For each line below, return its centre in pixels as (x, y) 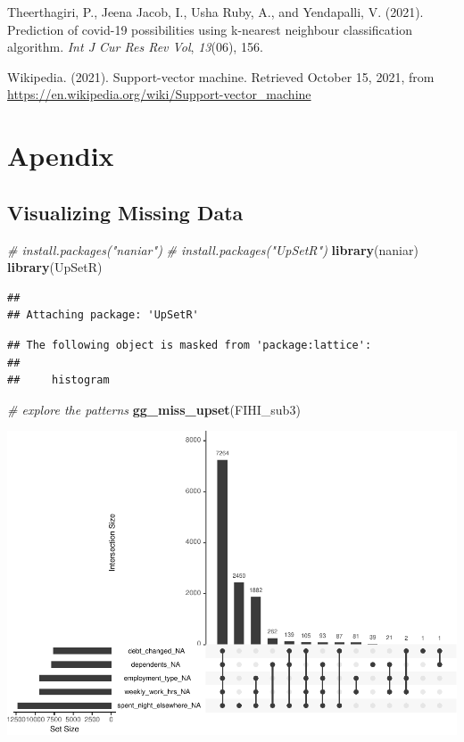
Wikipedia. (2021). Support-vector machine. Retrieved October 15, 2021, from (221, 76)
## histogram (58, 380)
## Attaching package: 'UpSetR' (103, 315)
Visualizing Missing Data (125, 212)
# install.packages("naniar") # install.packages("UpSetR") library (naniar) (213, 249)
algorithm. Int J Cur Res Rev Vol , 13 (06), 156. (135, 47)
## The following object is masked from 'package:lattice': (190, 345)
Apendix (61, 156)
